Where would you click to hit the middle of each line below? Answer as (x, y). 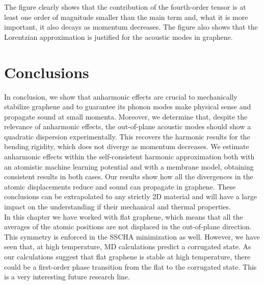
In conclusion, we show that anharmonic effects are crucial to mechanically (121, 96)
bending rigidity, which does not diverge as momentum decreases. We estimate (127, 146)
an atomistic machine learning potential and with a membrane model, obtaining (129, 166)
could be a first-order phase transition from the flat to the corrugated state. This (130, 266)
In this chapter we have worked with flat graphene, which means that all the (124, 216)
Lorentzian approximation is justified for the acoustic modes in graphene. (118, 37)
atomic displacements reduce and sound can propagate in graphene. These (120, 186)
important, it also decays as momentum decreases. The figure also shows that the (131, 27)
